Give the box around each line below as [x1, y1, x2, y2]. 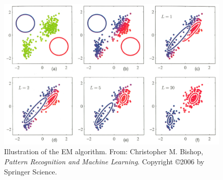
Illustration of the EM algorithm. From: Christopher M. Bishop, [4, 146, 203, 157]
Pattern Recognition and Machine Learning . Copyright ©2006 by [4, 156, 204, 167]
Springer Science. [4, 166, 57, 176]
